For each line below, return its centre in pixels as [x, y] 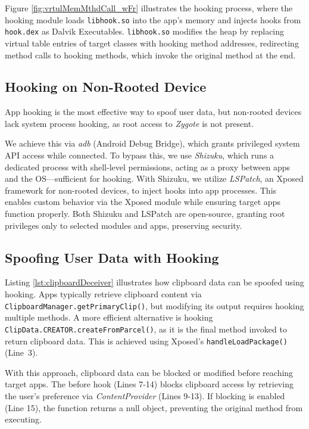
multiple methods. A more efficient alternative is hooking [109, 317]
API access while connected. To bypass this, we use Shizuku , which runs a [140, 155]
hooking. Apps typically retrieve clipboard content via [103, 294]
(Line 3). [21, 352]
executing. [23, 419]
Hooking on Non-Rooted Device [106, 87]
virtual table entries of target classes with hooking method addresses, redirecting [152, 43]
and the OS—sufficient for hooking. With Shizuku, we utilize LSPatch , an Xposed [154, 178]
